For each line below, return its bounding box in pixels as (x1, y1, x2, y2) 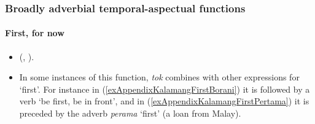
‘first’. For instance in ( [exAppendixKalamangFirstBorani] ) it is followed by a (19, 82, 310, 95)
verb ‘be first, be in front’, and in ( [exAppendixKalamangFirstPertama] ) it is (19, 95, 309, 107)
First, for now (5, 26, 64, 39)
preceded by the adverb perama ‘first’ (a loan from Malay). (19, 107, 241, 120)
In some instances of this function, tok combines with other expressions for (19, 71, 300, 83)
